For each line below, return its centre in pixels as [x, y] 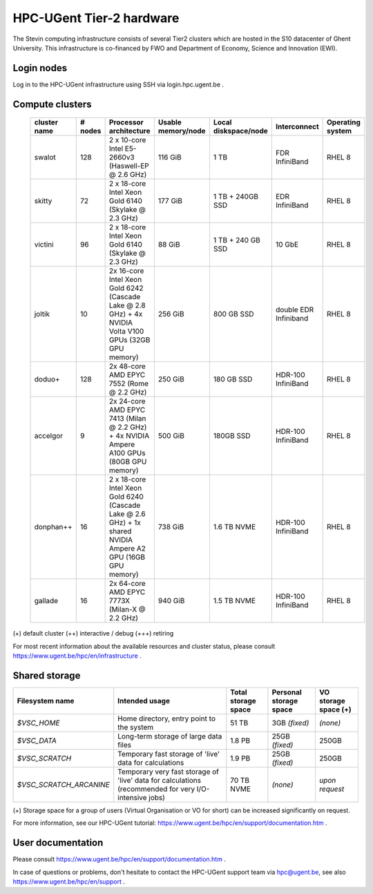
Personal [287, 692]
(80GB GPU [128, 462]
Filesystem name [46, 701]
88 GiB [169, 245]
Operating [343, 122]
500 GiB [171, 436]
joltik [42, 314]
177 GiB [170, 201]
